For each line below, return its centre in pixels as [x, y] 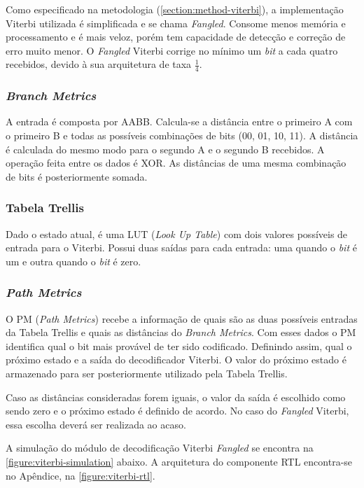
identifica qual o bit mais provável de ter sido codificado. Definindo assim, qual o [179, 346]
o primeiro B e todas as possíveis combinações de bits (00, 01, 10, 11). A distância [182, 135]
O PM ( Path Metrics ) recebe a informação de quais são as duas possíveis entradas [182, 318]
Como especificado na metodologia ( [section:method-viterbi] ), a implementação [175, 9]
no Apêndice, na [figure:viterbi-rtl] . [80, 475]
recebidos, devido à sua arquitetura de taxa [99, 64]
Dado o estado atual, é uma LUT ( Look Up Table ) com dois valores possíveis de [177, 233]
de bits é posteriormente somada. [77, 176]
